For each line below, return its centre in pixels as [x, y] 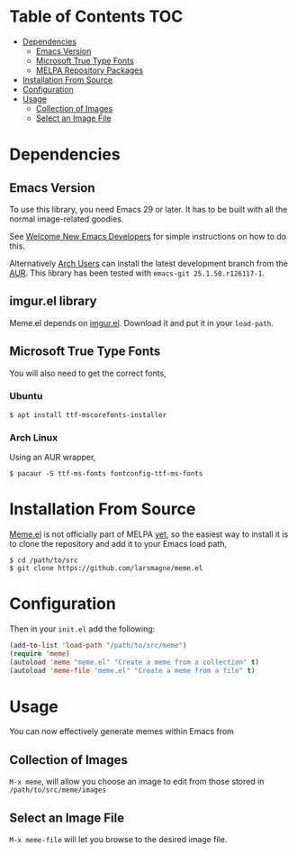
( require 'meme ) [40, 654]
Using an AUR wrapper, [53, 458]
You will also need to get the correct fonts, [88, 373]
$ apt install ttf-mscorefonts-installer [88, 415]
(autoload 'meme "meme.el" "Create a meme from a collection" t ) [134, 662]
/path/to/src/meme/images [58, 790]
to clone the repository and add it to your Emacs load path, [118, 544]
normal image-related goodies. [67, 219]
